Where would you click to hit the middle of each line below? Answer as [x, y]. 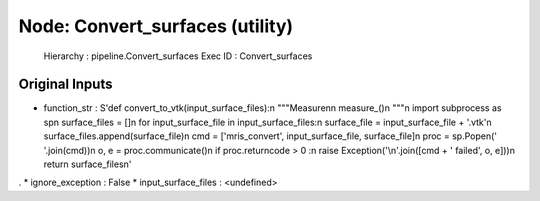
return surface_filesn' [87, 164]
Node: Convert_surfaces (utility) [156, 26]
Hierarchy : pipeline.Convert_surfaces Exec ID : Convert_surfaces [178, 56]
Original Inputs [65, 84]
